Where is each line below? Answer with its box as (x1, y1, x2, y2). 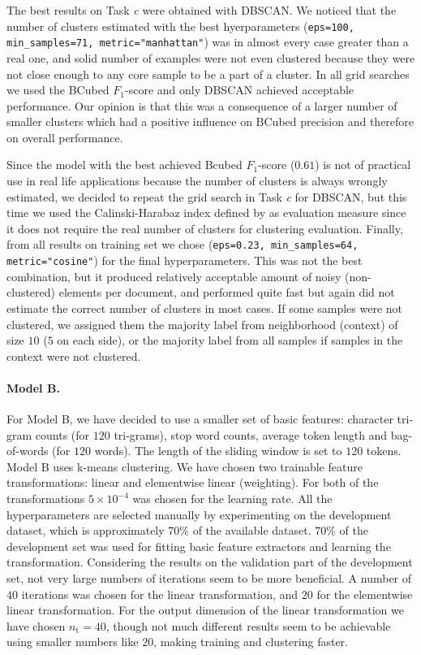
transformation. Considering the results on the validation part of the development (6, 553, 413, 570)
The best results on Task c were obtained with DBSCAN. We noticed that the (6, 2, 397, 18)
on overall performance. (6, 128, 123, 145)
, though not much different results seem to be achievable (105, 617, 391, 634)
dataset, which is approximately (6, 522, 165, 539)
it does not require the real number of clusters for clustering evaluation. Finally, (6, 219, 403, 236)
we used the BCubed (6, 81, 110, 98)
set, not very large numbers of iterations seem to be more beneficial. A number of (6, 570, 412, 587)
